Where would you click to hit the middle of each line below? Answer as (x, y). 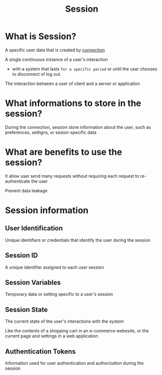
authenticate (18, 181)
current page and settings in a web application (52, 336)
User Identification (34, 228)
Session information (47, 210)
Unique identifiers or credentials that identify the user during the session (78, 240)
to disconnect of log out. (37, 74)
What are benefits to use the (64, 152)
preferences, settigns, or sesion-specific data (51, 132)
